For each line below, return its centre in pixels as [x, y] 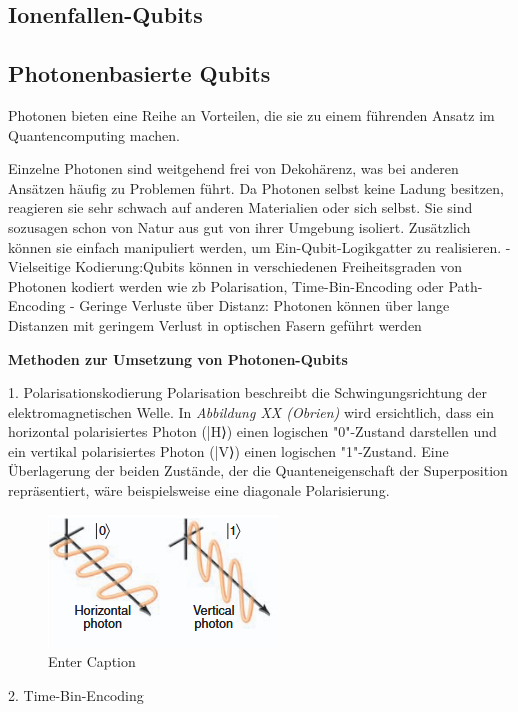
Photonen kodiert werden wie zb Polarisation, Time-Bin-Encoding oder [226, 285]
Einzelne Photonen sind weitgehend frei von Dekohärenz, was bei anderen [233, 168]
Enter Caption [92, 661]
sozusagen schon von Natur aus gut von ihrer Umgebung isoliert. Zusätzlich [239, 226]
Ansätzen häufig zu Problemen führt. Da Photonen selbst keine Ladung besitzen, [256, 187]
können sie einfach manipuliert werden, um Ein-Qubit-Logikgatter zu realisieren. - [259, 246]
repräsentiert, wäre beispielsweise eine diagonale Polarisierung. [199, 490]
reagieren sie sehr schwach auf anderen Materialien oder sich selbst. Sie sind [240, 207]
